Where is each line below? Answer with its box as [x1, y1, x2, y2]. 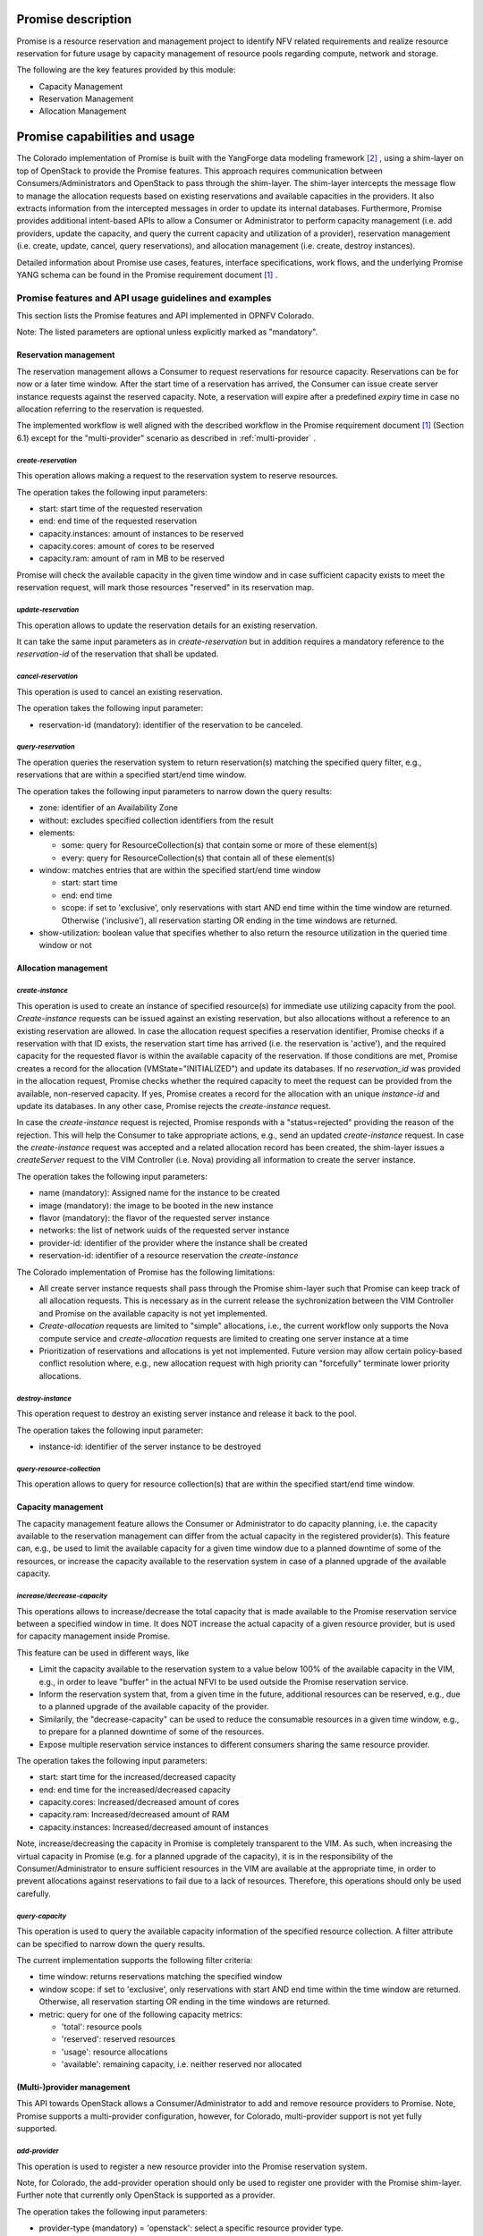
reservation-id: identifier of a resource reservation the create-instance [38, 1250, 299, 1261]
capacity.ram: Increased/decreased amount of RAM [38, 1809, 230, 1820]
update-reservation [16, 606, 80, 614]
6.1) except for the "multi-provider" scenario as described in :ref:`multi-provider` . [16, 432, 317, 443]
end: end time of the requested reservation [38, 515, 197, 527]
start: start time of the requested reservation [38, 503, 203, 513]
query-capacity [16, 1911, 67, 1920]
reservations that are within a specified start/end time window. [16, 769, 247, 780]
